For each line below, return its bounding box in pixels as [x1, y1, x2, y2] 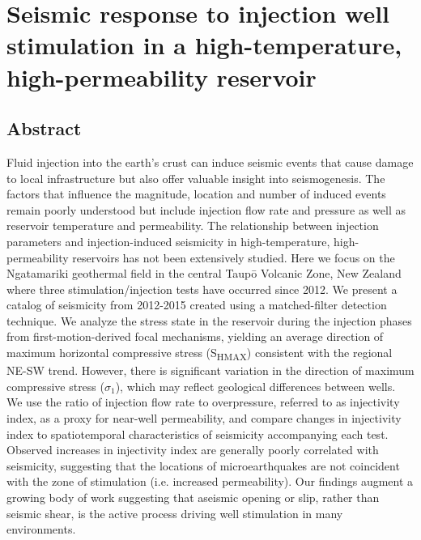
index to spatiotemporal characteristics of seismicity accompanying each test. [6, 425, 389, 442]
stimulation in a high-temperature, [6, 28, 402, 62]
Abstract [6, 116, 82, 141]
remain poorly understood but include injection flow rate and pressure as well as [6, 201, 406, 218]
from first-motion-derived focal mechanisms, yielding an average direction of [6, 328, 384, 345]
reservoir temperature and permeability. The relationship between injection [6, 217, 379, 234]
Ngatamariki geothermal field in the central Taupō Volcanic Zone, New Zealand [6, 265, 402, 282]
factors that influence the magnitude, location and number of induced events [6, 185, 386, 202]
